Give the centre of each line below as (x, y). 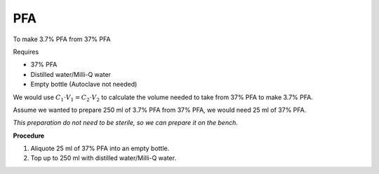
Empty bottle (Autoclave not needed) (84, 85)
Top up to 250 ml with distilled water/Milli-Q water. (104, 158)
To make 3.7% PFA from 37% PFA (62, 39)
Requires (26, 52)
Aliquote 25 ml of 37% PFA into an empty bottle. (100, 148)
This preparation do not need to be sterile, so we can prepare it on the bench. (125, 123)
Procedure (29, 136)
